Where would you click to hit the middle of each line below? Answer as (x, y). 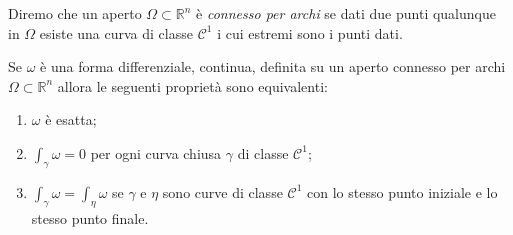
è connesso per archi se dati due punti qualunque (346, 13)
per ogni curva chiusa (156, 152)
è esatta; (71, 119)
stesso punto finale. (90, 217)
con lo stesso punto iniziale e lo (402, 191)
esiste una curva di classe (116, 32)
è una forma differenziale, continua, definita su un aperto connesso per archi (273, 66)
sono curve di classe (222, 191)
